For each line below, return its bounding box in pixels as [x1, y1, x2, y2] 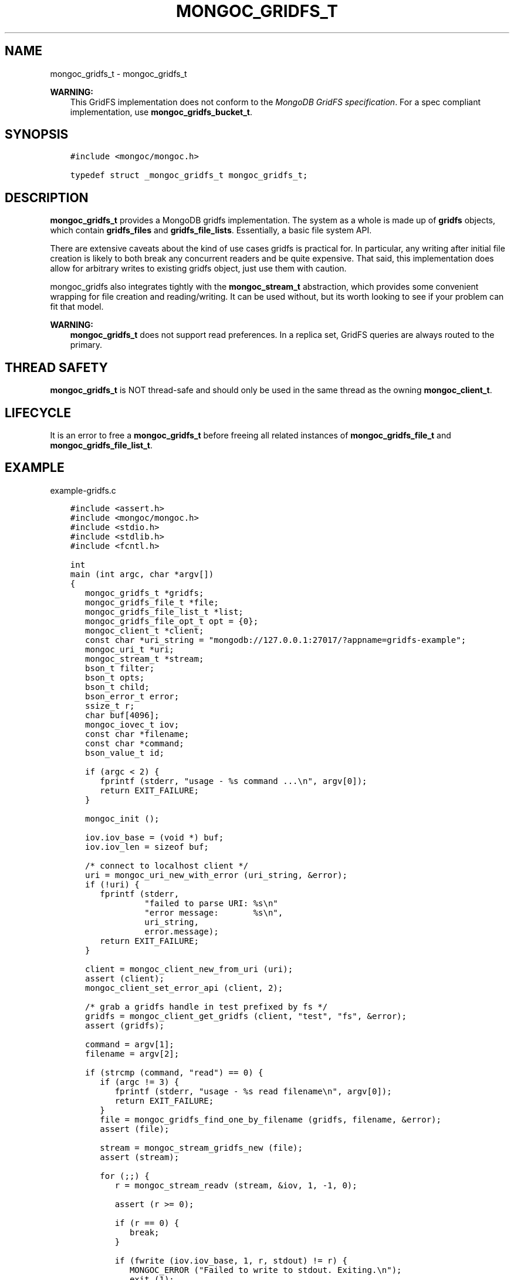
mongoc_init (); [85, 813, 160, 823]
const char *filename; [85, 729, 190, 739]
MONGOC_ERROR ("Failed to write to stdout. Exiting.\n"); [129, 1265, 402, 1275]
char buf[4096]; [85, 710, 160, 720]
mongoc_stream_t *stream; [85, 654, 204, 664]
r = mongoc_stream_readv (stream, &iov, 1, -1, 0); [114, 1180, 357, 1190]
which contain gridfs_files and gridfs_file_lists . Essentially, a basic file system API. [50, 225, 372, 236]
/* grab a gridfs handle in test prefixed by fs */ [85, 1001, 328, 1011]
